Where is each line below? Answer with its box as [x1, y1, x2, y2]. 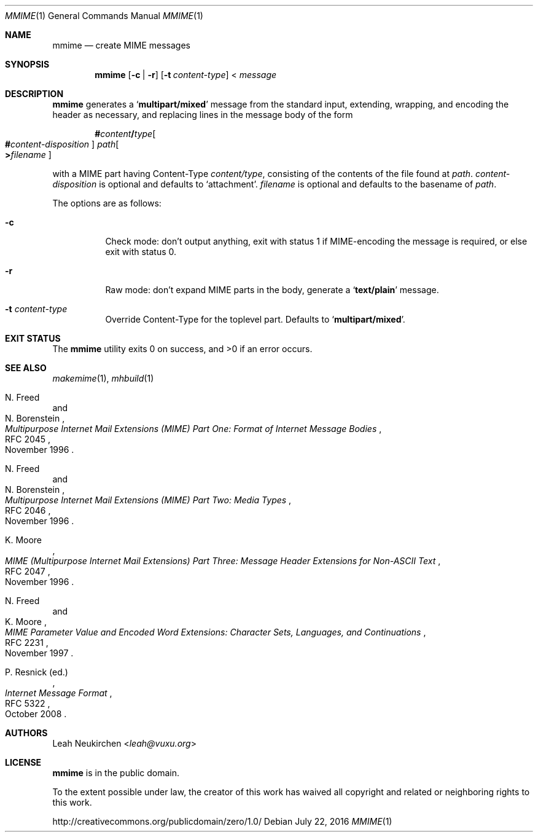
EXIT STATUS [5, 333, 61, 344]
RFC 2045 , [5, 434, 51, 444]
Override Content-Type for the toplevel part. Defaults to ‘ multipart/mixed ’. [105, 314, 405, 324]
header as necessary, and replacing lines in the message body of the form [52, 109, 353, 120]
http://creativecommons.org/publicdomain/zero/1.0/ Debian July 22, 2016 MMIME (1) [52, 816, 392, 827]
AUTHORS [5, 728, 48, 738]
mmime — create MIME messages [52, 40, 190, 50]
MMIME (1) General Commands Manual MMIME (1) [5, 10, 203, 21]
